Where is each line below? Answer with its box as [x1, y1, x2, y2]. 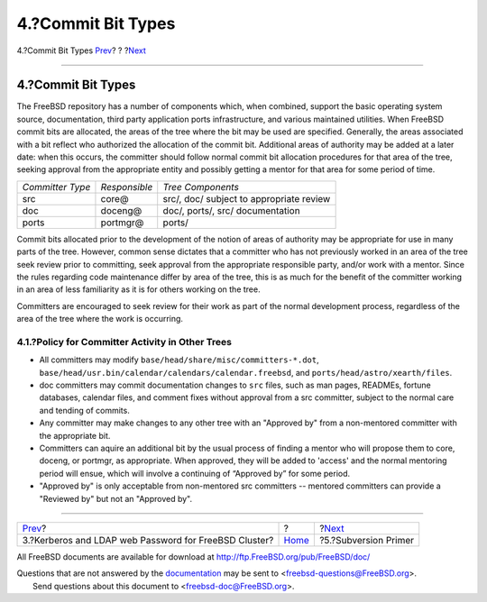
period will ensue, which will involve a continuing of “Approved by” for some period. [39, 468, 351, 479]
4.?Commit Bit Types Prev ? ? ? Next [16, 45, 146, 56]
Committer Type [22, 180, 91, 193]
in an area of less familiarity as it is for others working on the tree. [16, 284, 261, 295]
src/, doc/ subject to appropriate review [162, 192, 331, 205]
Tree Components [162, 180, 239, 193]
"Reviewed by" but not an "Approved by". [39, 493, 193, 504]
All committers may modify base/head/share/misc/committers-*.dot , [39, 354, 319, 365]
